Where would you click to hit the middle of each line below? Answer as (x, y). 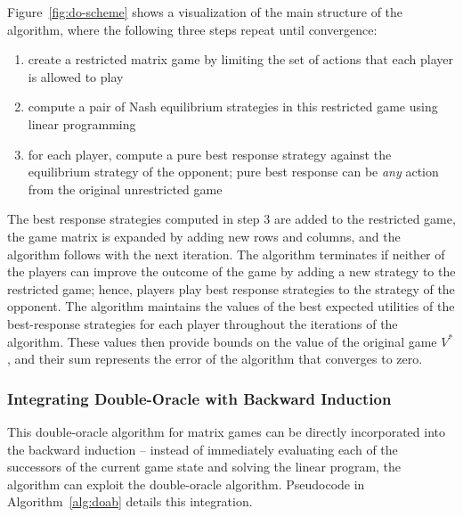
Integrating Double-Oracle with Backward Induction (199, 398)
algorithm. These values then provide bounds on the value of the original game (222, 341)
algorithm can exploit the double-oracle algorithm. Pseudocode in (186, 484)
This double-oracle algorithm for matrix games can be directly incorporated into (226, 431)
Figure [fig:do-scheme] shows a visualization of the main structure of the (205, 12)
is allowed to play (76, 76)
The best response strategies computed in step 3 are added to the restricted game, (231, 219)
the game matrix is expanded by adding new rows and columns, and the (204, 236)
